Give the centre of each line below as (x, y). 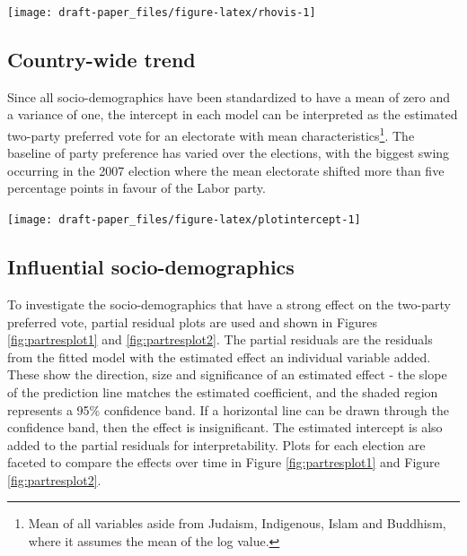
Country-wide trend (101, 60)
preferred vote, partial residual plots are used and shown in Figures (192, 321)
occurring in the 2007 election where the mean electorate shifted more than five (226, 170)
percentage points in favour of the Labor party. (137, 188)
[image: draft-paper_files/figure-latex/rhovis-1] (162, 13)
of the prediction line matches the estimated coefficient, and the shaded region (223, 391)
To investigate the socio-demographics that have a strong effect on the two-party (229, 304)
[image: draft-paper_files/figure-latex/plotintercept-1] (184, 220)
